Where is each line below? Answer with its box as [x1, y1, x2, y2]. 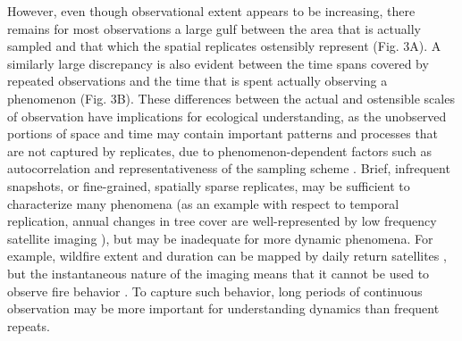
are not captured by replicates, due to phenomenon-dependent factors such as [7, 141, 432, 160]
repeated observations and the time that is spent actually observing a [7, 71, 388, 90]
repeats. [7, 316, 50, 335]
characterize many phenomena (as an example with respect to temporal [7, 194, 399, 212]
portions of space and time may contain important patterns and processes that [7, 124, 439, 143]
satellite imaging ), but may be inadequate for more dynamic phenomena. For [7, 229, 433, 247]
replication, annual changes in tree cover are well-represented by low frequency [7, 212, 437, 230]
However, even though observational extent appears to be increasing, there [7, 2, 416, 20]
